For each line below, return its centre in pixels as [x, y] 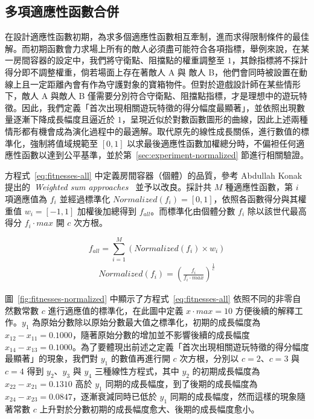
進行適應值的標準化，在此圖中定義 [116, 310]
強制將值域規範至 [64, 143]
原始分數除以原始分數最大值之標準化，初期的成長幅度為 [151, 322]
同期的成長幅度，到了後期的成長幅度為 [181, 383]
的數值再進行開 [140, 358]
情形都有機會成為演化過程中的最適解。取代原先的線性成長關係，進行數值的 [153, 131]
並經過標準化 [85, 198]
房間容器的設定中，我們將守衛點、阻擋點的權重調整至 [119, 60]
